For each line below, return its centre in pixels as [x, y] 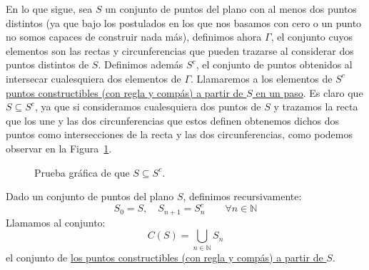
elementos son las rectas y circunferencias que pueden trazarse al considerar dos [180, 50]
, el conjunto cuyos [312, 37]
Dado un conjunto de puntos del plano [90, 196]
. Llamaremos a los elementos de [262, 78]
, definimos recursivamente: [242, 196]
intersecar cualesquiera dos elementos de [93, 78]
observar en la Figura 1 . [59, 148]
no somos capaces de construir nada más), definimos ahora [134, 37]
